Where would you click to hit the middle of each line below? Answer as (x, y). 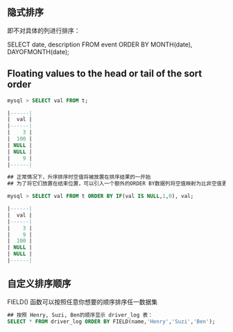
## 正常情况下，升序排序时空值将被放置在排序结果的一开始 (79, 177)
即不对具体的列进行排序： (44, 31)
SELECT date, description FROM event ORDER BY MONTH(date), (100, 44)
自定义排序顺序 (39, 284)
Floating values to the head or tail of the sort (105, 74)
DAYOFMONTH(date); (38, 51)
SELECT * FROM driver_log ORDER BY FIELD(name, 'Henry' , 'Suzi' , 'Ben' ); (111, 322)
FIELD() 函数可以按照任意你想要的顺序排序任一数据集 (83, 301)
